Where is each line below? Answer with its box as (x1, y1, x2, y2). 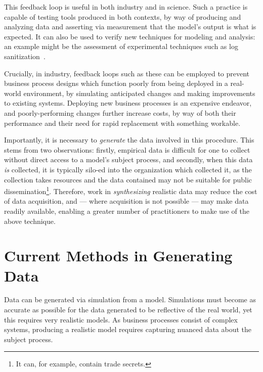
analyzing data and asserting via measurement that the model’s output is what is (4, 21, 256, 32)
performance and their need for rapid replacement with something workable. (4, 117, 241, 128)
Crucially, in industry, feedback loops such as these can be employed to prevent (4, 68, 250, 78)
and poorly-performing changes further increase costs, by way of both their (4, 107, 236, 118)
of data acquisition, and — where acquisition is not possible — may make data (4, 196, 249, 206)
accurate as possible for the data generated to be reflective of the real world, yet (4, 304, 252, 315)
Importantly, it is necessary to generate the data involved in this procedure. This (4, 134, 254, 145)
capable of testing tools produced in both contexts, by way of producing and (4, 11, 241, 22)
